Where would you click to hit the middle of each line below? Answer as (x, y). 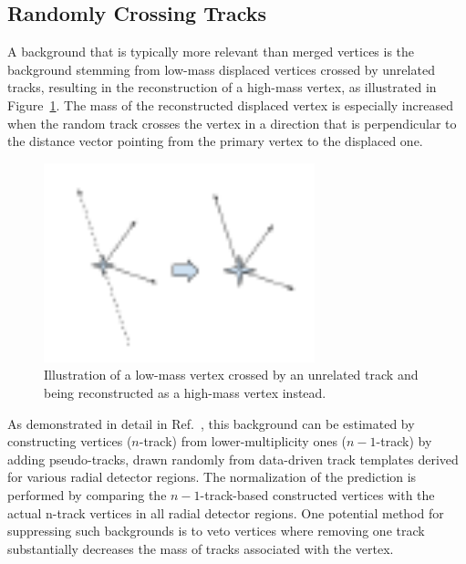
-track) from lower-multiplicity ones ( (243, 441)
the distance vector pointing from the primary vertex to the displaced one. (215, 141)
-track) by (404, 441)
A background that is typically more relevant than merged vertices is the (211, 52)
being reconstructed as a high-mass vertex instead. (185, 392)
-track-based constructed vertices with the (317, 494)
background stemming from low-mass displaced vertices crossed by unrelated (221, 69)
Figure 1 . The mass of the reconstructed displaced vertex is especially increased (230, 104)
